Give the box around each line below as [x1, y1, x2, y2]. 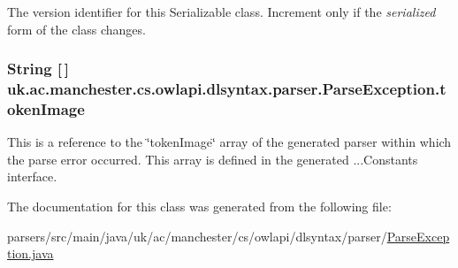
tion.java [7, 244, 54, 263]
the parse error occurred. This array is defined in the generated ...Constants [7, 149, 418, 168]
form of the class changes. [7, 19, 146, 38]
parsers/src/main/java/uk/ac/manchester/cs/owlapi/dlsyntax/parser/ [7, 226, 387, 245]
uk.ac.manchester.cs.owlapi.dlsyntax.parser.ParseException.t [7, 78, 447, 100]
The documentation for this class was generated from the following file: [7, 197, 392, 216]
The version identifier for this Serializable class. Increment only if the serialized [7, 3, 436, 20]
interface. [7, 167, 57, 186]
